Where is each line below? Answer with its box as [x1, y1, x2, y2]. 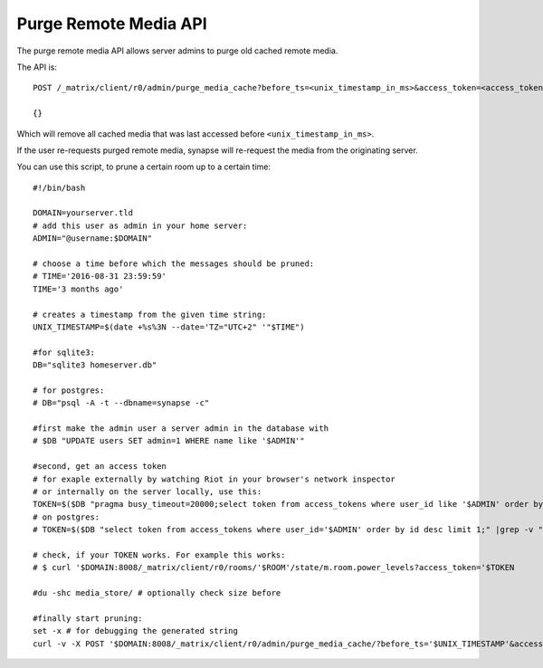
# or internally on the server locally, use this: [33, 487, 262, 497]
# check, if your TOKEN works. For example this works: [33, 550, 286, 560]
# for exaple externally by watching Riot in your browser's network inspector [33, 473, 395, 484]
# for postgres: [33, 385, 105, 396]
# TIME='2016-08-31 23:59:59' [33, 272, 167, 282]
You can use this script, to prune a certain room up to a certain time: [16, 161, 271, 172]
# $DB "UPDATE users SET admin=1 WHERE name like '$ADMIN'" [33, 435, 305, 446]
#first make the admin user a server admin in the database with [33, 424, 329, 434]
